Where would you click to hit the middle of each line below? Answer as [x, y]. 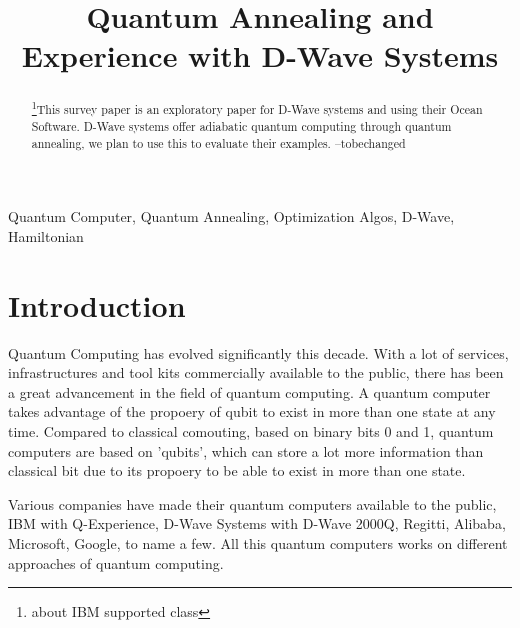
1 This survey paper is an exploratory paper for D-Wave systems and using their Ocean [257, 108]
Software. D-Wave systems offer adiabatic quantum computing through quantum [241, 125]
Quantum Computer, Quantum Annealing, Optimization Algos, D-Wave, [231, 216]
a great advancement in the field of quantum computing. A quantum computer [249, 391]
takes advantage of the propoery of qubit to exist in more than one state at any [252, 411]
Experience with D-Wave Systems [260, 55]
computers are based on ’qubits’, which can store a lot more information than [246, 450]
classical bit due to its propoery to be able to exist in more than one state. [237, 470]
